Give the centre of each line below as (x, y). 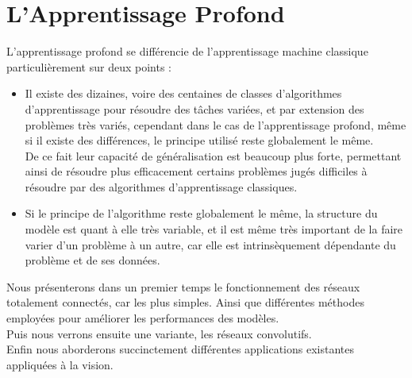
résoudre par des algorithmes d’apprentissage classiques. (161, 186)
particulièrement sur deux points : (89, 66)
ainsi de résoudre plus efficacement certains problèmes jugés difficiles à (196, 171)
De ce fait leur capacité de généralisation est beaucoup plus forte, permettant (213, 155)
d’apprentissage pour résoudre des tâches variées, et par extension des (194, 108)
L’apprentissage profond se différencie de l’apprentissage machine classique (187, 51)
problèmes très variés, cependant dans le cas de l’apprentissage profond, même (216, 124)
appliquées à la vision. (60, 364)
